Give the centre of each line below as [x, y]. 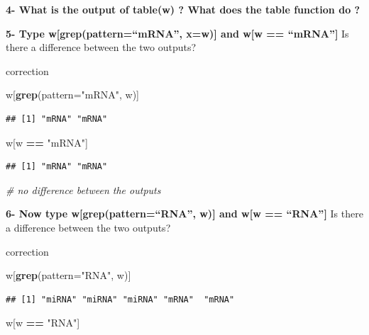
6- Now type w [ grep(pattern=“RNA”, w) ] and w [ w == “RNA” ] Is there [184, 214]
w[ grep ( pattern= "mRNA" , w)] [72, 95]
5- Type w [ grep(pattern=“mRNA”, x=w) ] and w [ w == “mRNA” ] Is [177, 33]
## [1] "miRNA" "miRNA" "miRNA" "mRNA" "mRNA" [120, 299]
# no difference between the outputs [83, 189]
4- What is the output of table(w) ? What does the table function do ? [183, 9]
